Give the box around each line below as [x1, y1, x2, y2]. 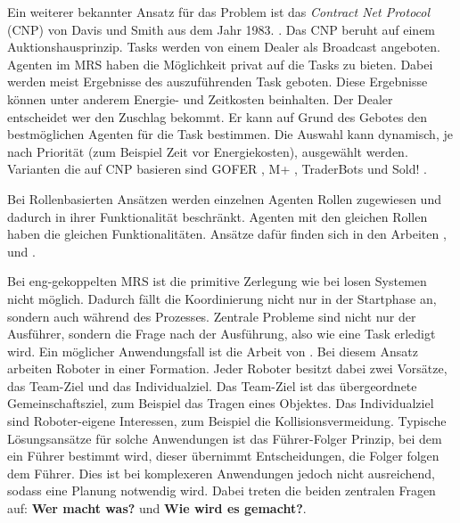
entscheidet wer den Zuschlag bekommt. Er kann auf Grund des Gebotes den [7, 107, 427, 126]
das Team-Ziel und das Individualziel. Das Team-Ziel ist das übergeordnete [7, 376, 417, 395]
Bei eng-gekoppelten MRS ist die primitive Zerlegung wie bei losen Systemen [7, 272, 427, 290]
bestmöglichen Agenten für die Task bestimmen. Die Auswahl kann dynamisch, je [7, 125, 453, 143]
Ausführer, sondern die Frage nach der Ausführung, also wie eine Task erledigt [7, 324, 436, 343]
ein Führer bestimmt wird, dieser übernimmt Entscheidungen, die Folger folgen [7, 446, 439, 465]
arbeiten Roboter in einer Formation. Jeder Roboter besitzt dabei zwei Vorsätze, [7, 359, 448, 378]
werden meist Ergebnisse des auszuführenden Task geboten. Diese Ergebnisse [7, 72, 428, 91]
